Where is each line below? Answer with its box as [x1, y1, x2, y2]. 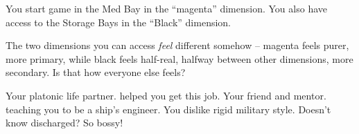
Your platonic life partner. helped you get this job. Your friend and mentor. [6, 88, 326, 102]
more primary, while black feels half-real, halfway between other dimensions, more [6, 51, 353, 66]
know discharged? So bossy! [6, 115, 123, 130]
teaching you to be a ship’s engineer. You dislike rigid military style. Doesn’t [6, 102, 331, 116]
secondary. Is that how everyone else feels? [6, 65, 186, 79]
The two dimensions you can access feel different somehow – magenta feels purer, [6, 38, 349, 52]
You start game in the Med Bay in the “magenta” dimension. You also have [6, 1, 327, 15]
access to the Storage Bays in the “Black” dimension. [6, 15, 231, 29]
